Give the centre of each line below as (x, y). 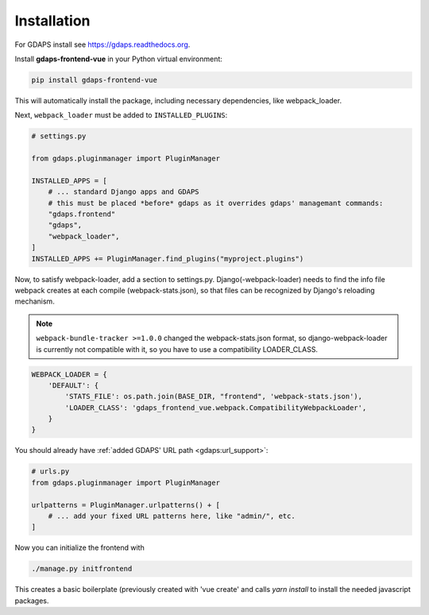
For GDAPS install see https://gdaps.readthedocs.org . (102, 44)
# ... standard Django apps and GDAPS (124, 192)
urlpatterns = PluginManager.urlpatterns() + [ (126, 505)
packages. (32, 601)
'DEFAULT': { (73, 385)
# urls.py (50, 472)
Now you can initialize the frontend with (79, 547)
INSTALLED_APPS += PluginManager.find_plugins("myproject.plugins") (168, 259)
